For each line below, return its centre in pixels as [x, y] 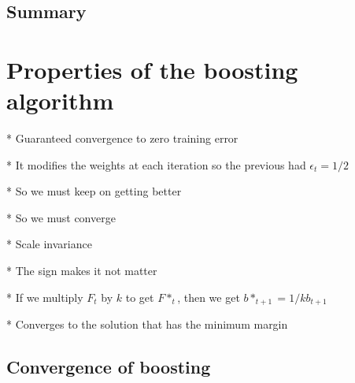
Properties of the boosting [152, 69]
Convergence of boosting [109, 367]
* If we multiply [45, 297]
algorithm [60, 100]
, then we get [209, 297]
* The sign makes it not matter [82, 271]
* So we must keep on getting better [94, 191]
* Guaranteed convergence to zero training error [122, 138]
